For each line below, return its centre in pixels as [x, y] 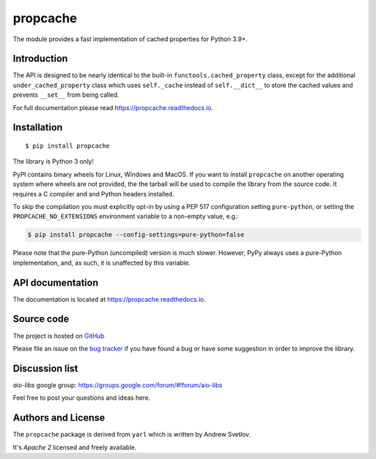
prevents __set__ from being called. [66, 95]
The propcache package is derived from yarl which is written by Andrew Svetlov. [132, 435]
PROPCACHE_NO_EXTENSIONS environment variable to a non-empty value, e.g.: [126, 217]
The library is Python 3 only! [53, 162]
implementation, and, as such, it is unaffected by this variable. [102, 263]
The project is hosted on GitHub [58, 336]
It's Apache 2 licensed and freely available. [75, 447]
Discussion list [46, 368]
